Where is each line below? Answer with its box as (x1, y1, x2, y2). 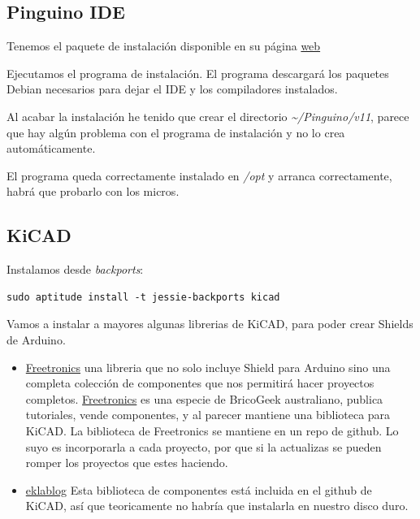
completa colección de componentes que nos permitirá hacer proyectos (25, 374, 375, 391)
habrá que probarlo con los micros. (6, 183, 180, 200)
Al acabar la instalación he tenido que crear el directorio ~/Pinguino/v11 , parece (6, 107, 409, 124)
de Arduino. (6, 331, 66, 348)
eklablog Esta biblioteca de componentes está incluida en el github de (25, 481, 372, 498)
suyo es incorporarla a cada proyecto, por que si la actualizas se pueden (25, 438, 382, 455)
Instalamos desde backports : (6, 261, 144, 278)
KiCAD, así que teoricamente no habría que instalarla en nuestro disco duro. (25, 497, 409, 514)
